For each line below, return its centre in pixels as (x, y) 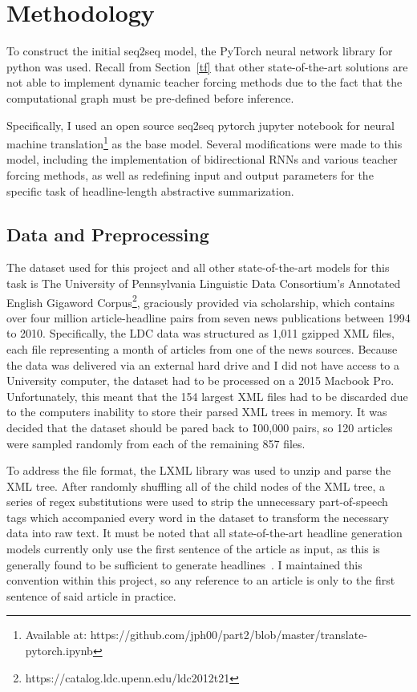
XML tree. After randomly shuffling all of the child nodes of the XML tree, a (196, 486)
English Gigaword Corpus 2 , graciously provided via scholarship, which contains (201, 301)
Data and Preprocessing (108, 234)
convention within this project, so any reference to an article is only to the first (201, 580)
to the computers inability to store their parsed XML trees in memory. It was (197, 412)
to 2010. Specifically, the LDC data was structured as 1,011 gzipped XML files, (200, 333)
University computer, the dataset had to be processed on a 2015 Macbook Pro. (200, 380)
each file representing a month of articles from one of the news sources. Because (202, 348)
